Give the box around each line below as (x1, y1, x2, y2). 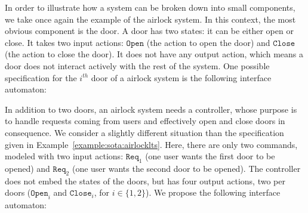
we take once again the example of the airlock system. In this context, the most (5, 13, 296, 25)
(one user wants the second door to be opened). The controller (72, 162, 301, 174)
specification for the (5, 71, 77, 84)
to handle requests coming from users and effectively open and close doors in (5, 115, 285, 127)
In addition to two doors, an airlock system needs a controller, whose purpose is (5, 103, 297, 115)
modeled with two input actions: (5, 150, 124, 162)
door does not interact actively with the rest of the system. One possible (5, 59, 270, 72)
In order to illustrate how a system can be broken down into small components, (5, 1, 295, 13)
